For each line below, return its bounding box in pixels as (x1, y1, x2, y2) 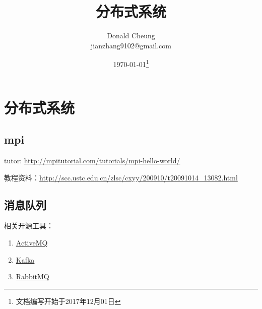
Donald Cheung (107, 30, 155, 41)
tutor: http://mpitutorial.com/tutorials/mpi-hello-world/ (4, 155, 180, 165)
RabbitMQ (16, 271, 49, 282)
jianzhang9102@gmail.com (91, 40, 171, 50)
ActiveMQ (16, 237, 48, 248)
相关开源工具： (4, 220, 53, 231)
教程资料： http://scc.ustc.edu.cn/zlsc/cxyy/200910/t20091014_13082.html (4, 172, 238, 182)
